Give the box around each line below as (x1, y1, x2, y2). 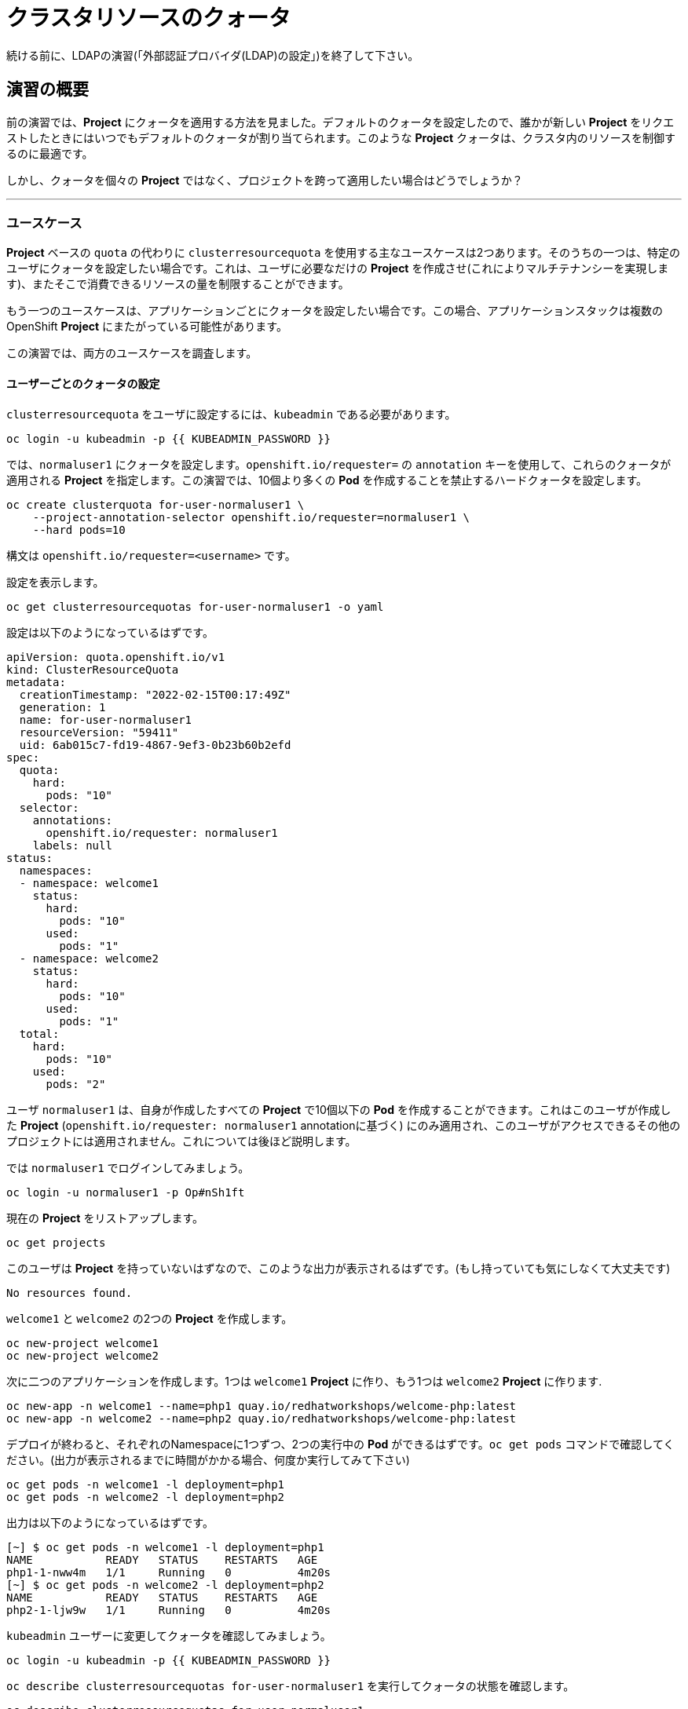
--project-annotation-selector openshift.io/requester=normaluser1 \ (32, 510, 470, 524)
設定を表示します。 (6, 575, 104, 589)
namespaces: (19, 864, 93, 877)
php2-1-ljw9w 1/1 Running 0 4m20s (6, 1603, 331, 1616)
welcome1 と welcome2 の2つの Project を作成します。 (6, 1311, 293, 1325)
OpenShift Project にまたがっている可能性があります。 (6, 320, 287, 334)
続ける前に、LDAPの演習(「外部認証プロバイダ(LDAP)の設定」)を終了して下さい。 (6, 48, 419, 62)
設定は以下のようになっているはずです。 (6, 625, 214, 639)
